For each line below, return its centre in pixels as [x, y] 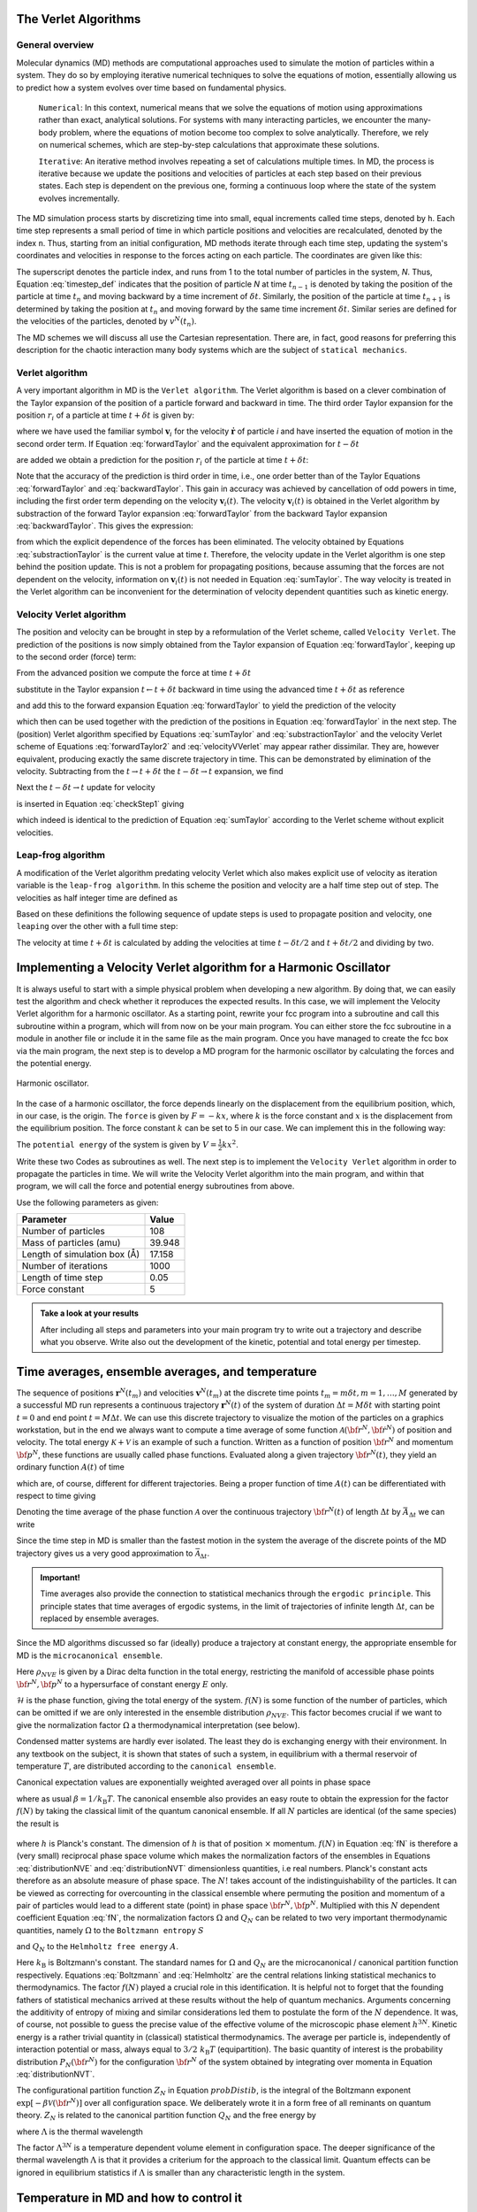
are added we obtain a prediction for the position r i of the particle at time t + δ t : [163, 461]
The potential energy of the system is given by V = [117, 1144]
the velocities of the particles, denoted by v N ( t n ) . [106, 322]
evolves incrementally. [79, 198]
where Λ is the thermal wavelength [79, 2131]
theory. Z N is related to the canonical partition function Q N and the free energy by [167, 2116]
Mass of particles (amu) [71, 1243]
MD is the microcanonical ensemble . [90, 1655]
